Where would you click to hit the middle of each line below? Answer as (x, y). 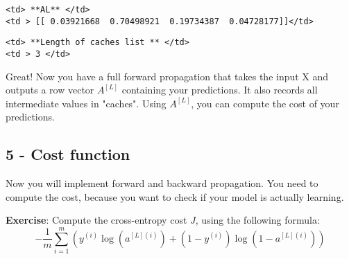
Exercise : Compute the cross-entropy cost (96, 220)
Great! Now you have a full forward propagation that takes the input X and (167, 76)
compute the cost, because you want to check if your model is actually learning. (175, 196)
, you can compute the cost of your (265, 103)
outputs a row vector (50, 90)
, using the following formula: (257, 220)
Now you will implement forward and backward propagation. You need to (162, 183)
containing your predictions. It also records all (220, 90)
